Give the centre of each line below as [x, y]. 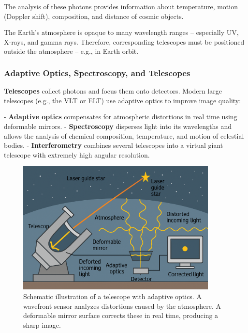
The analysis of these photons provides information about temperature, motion [121, 6]
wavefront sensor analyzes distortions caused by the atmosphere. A [122, 306]
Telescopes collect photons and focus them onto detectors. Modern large [113, 91]
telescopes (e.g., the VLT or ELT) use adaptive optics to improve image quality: [123, 100]
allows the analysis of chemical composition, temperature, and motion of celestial [124, 135]
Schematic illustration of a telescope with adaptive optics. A [112, 296]
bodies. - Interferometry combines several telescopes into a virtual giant [114, 145]
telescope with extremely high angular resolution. [77, 154]
